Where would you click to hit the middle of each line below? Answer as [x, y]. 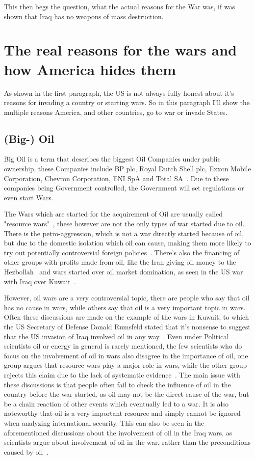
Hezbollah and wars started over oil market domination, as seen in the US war [124, 272]
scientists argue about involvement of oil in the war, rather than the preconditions [127, 442]
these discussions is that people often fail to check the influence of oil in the [117, 384]
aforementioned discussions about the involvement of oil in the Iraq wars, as [118, 432]
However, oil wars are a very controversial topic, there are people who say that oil [127, 298]
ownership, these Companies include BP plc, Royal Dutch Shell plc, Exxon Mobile [127, 169]
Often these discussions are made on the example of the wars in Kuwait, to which [127, 317]
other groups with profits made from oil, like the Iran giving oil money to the [120, 262]
